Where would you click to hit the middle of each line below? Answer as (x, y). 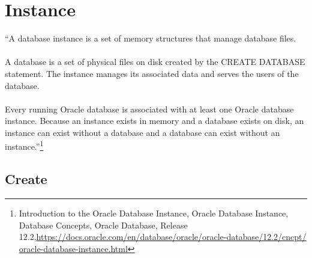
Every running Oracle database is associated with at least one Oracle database (149, 109)
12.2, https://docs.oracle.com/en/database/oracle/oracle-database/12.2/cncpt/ (163, 237)
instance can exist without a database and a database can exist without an (142, 132)
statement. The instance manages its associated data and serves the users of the (152, 73)
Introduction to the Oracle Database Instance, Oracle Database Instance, (154, 213)
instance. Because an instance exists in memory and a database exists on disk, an (154, 121)
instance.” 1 (24, 146)
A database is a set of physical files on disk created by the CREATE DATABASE (155, 62)
